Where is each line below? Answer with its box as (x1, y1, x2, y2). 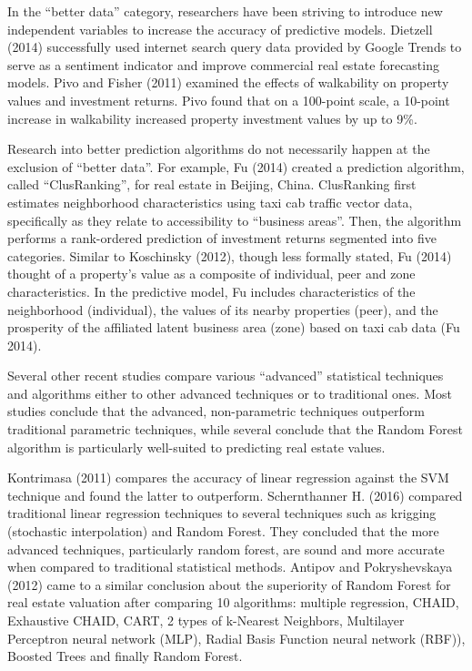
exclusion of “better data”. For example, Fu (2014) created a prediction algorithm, (7, 157, 465, 176)
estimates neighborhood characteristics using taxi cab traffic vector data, (7, 192, 413, 211)
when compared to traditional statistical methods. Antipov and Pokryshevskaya (7, 557, 453, 576)
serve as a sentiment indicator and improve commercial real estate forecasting (7, 55, 439, 74)
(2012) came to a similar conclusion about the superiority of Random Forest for (7, 574, 451, 594)
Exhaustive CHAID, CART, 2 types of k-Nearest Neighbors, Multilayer (7, 611, 405, 629)
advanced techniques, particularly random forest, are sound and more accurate (7, 539, 445, 558)
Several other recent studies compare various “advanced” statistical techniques (7, 366, 444, 385)
